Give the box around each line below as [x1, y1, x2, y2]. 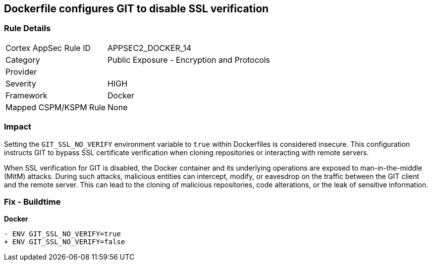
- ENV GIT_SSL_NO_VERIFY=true [4, 230, 121, 238]
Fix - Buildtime [4, 196, 61, 207]
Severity [5, 78, 36, 88]
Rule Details [4, 23, 51, 34]
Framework [5, 90, 48, 100]
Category [5, 54, 40, 65]
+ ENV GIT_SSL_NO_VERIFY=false [4, 238, 125, 246]
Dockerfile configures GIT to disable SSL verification [4, 2, 269, 15]
